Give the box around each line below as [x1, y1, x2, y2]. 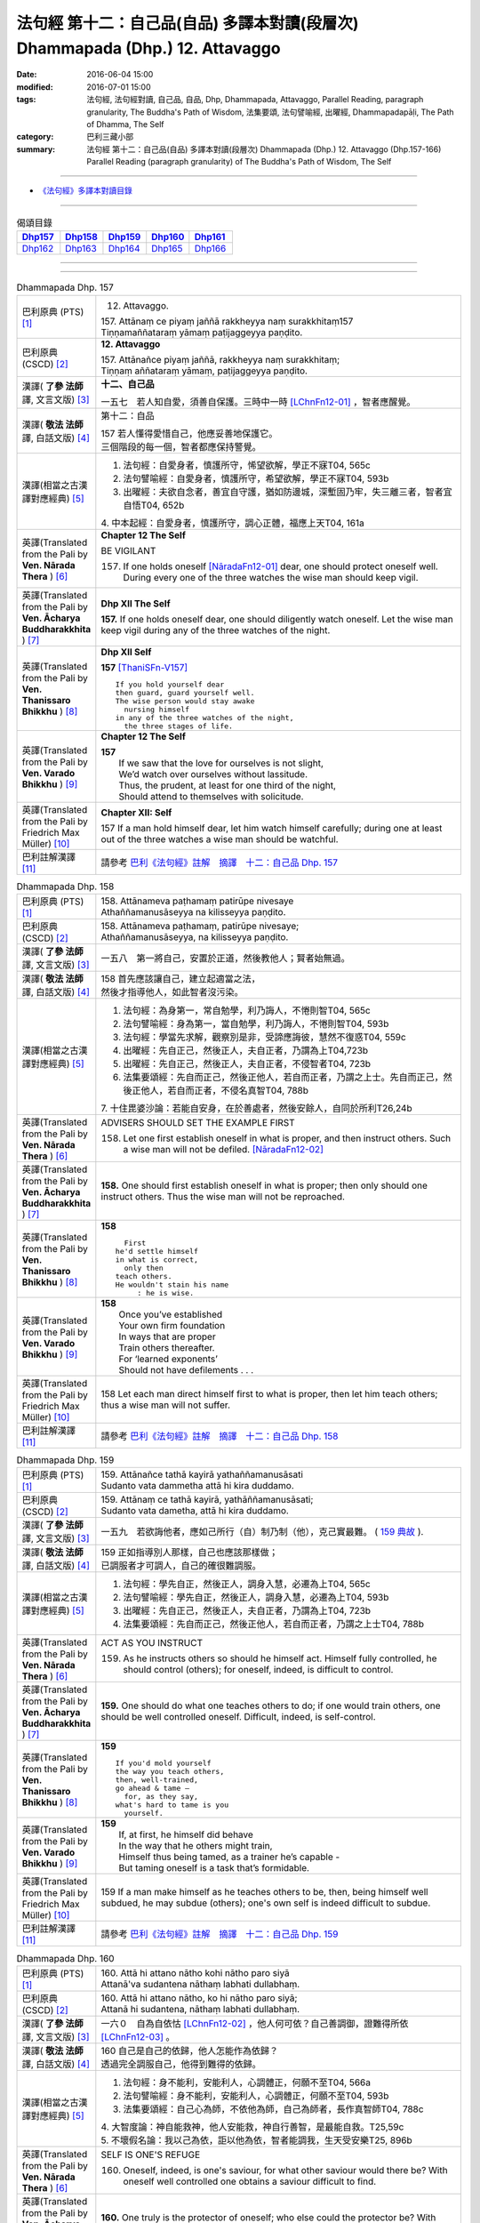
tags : [16, 94, 36, 105]
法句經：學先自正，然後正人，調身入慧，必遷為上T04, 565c [123, 1578, 371, 1591]
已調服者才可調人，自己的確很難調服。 [100, 1560, 261, 1572]
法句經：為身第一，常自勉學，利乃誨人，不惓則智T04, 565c [123, 1004, 371, 1016]
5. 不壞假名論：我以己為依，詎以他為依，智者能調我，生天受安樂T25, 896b [100, 2134, 412, 2147]
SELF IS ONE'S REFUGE [100, 2148, 201, 2161]
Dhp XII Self [100, 646, 152, 658]
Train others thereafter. [118, 1341, 215, 1353]
